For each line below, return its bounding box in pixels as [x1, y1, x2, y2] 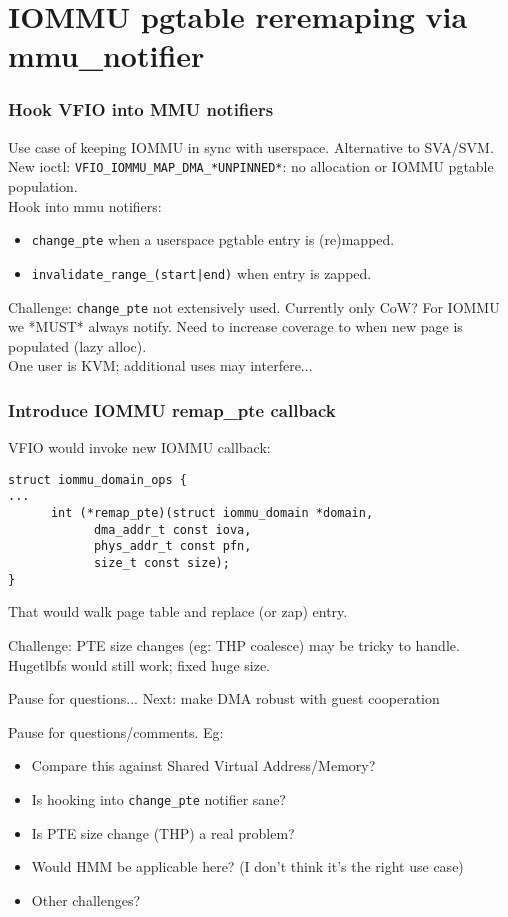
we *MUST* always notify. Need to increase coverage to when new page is [8, 316, 463, 337]
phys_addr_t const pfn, [93, 539, 252, 554]
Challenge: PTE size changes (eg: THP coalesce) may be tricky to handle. [8, 634, 460, 655]
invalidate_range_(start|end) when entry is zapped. [31, 262, 372, 283]
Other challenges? [31, 889, 141, 910]
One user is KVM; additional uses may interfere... [8, 355, 313, 376]
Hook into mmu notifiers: [8, 195, 162, 216]
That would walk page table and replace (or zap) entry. [8, 601, 348, 622]
